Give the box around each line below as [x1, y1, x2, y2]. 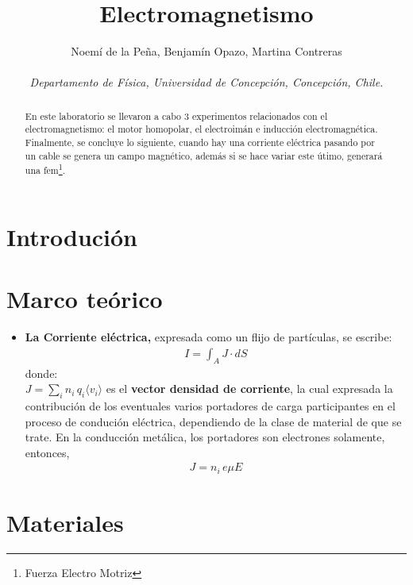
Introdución [6, 220, 138, 252]
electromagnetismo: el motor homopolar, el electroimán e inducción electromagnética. [25, 122, 378, 136]
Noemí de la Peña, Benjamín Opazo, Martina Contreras [71, 43, 342, 60]
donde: [25, 364, 58, 381]
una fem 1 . [25, 161, 66, 177]
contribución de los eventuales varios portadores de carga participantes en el [25, 398, 396, 414]
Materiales [6, 506, 124, 539]
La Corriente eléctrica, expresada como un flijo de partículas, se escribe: [25, 329, 392, 345]
